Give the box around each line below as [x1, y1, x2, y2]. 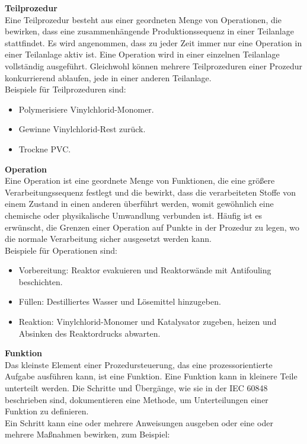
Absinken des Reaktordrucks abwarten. [18, 327, 161, 339]
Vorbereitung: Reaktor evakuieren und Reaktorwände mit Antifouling [18, 264, 271, 276]
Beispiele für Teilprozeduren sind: [5, 83, 126, 95]
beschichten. [18, 275, 63, 288]
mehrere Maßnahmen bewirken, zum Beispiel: [5, 428, 170, 440]
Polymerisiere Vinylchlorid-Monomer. [18, 103, 154, 115]
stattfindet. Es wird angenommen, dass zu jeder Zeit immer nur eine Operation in [5, 36, 302, 49]
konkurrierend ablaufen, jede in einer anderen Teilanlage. [5, 71, 212, 84]
